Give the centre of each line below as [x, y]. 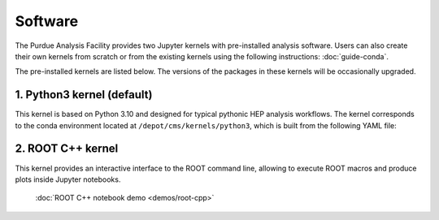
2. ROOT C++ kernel [67, 149]
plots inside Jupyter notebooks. [68, 179]
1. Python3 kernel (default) [84, 95]
